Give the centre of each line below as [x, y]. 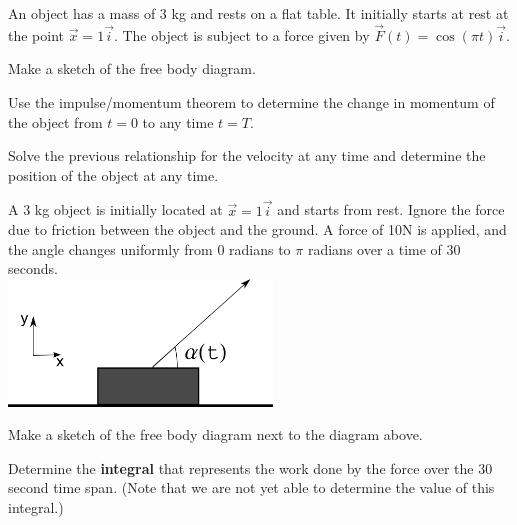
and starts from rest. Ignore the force [391, 209]
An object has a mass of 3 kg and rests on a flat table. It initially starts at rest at [258, 13]
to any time [178, 121]
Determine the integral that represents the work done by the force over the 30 [250, 467]
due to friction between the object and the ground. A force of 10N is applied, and [257, 229]
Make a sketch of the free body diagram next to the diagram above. [215, 434]
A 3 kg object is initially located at [115, 209]
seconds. [33, 268]
